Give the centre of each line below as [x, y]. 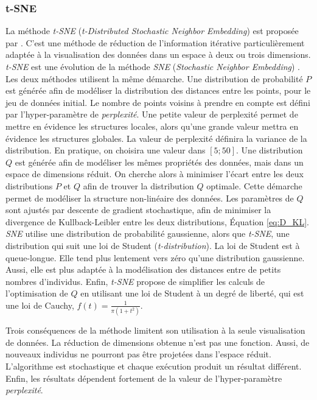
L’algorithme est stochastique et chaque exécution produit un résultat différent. [154, 366]
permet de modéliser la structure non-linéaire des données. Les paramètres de [150, 198]
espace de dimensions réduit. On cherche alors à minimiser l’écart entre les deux [155, 174]
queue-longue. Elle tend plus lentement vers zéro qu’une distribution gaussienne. [155, 257]
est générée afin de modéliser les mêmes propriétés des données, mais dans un [159, 162]
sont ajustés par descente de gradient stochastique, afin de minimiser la [138, 210]
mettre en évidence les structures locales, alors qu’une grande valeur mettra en [152, 126]
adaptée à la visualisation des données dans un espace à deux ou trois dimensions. [158, 54]
